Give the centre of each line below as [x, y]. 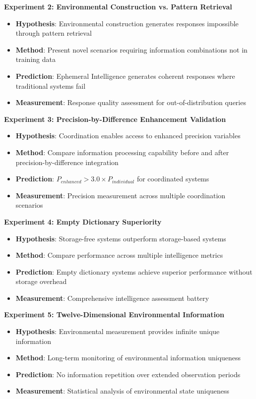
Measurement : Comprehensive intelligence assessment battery [112, 298]
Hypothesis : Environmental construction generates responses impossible [127, 23]
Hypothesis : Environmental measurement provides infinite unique [118, 331]
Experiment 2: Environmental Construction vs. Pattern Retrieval [118, 6]
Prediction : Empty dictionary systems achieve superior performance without [134, 271]
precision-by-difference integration [67, 162]
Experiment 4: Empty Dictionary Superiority [83, 221]
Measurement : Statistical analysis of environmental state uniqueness [123, 391]
